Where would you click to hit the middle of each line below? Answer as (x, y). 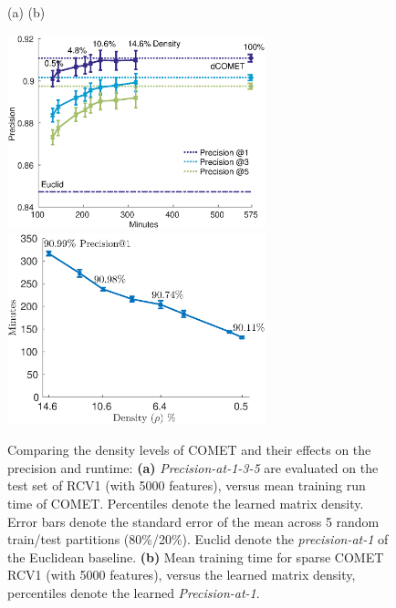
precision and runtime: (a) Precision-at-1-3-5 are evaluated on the (193, 467)
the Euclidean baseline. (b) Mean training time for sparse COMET (196, 556)
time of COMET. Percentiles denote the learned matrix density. (186, 503)
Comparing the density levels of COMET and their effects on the (189, 450)
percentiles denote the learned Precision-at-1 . (134, 592)
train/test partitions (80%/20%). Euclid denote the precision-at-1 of (198, 539)
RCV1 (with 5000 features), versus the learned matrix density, (182, 575)
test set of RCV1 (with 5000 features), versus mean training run (187, 485)
